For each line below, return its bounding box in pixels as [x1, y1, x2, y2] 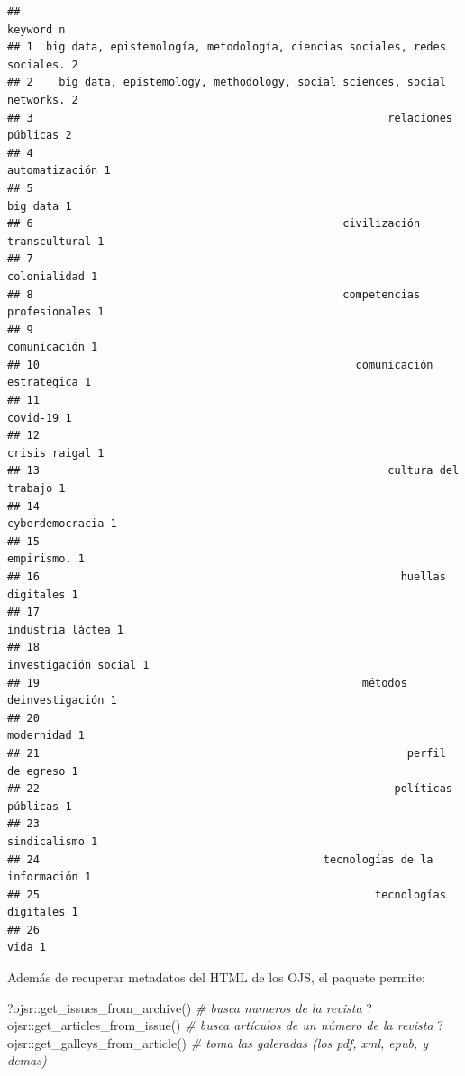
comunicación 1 [7, 341, 98, 354]
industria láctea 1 [7, 623, 123, 636]
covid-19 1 [7, 411, 72, 424]
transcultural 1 [7, 234, 105, 248]
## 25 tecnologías [7, 888, 446, 901]
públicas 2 [7, 129, 72, 142]
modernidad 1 [7, 729, 85, 743]
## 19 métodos [7, 676, 407, 689]
